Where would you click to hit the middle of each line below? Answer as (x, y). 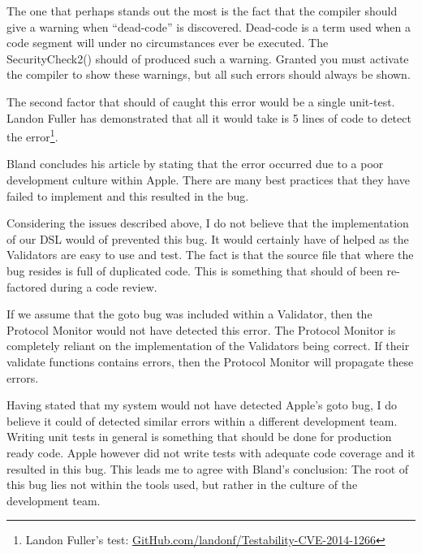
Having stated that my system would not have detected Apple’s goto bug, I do (202, 405)
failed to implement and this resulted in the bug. (128, 195)
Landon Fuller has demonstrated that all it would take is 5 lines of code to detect (209, 117)
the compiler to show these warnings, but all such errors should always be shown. (209, 74)
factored (27, 286)
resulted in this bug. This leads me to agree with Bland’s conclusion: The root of (208, 468)
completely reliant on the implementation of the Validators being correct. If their (208, 346)
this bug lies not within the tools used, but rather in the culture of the (182, 485)
